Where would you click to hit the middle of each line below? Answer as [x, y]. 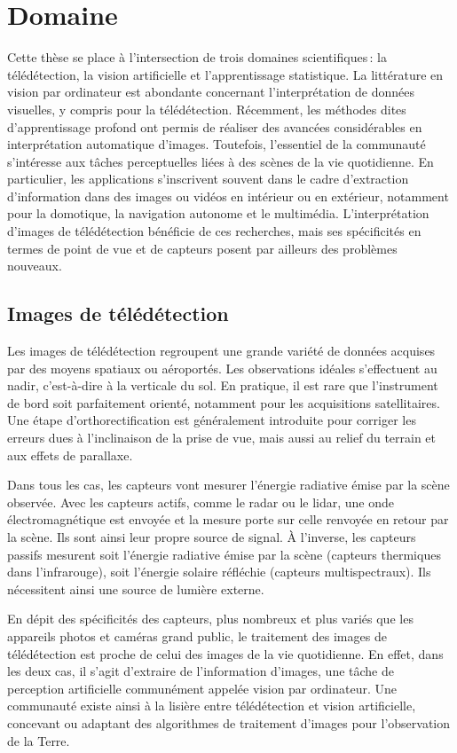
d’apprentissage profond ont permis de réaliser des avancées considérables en [215, 126]
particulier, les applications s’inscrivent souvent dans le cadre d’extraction [208, 179]
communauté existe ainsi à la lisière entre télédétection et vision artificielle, [212, 706]
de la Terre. [39, 740]
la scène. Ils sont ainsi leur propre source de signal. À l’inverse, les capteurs [212, 536]
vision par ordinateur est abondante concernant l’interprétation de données [211, 92]
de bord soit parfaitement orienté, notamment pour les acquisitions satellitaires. [224, 402]
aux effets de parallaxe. [70, 455]
